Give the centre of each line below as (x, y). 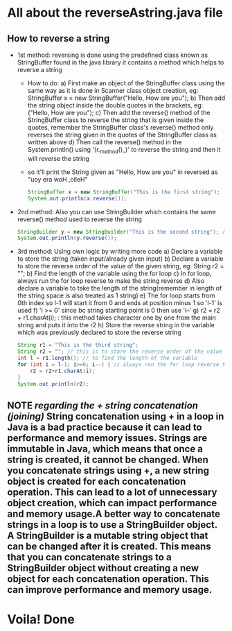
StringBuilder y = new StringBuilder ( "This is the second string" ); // (123, 232)
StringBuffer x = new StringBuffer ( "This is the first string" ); (124, 192)
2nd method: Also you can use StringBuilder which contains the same (116, 211)
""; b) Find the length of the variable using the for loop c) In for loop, (114, 274)
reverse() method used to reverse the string (79, 219)
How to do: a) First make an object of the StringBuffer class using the (126, 83)
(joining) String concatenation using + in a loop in (116, 416)
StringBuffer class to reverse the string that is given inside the (116, 120)
